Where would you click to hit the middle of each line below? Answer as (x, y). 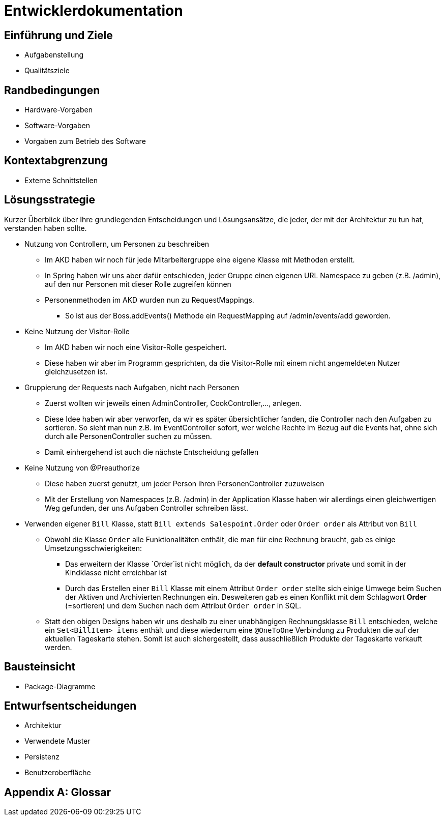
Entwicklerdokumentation (94, 11)
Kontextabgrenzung (56, 161)
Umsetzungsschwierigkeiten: (93, 548)
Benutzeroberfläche (58, 773)
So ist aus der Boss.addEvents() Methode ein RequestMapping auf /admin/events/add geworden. (228, 315)
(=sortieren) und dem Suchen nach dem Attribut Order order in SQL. (183, 605)
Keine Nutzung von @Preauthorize (82, 467)
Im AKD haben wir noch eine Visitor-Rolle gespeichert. (136, 347)
